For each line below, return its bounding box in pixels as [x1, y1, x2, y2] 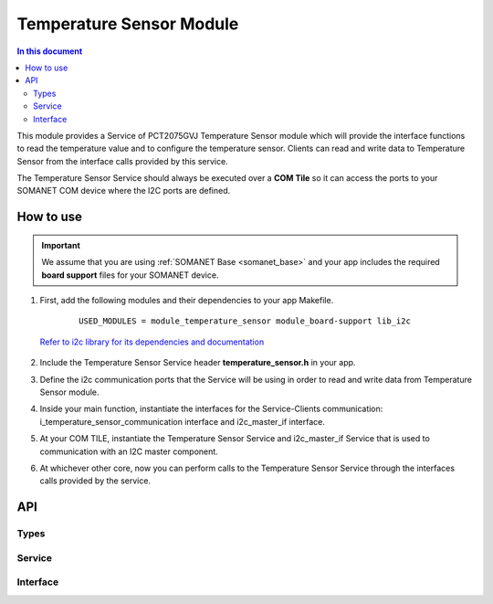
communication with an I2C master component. [39, 446, 218, 457]
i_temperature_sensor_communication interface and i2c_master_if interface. [39, 416, 326, 427]
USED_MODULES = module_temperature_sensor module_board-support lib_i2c [79, 316, 411, 326]
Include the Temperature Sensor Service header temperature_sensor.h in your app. [39, 357, 356, 368]
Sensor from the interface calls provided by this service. [16, 155, 228, 166]
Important [41, 239, 81, 250]
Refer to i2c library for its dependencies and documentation [39, 336, 265, 347]
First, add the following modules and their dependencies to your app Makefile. [39, 295, 334, 306]
